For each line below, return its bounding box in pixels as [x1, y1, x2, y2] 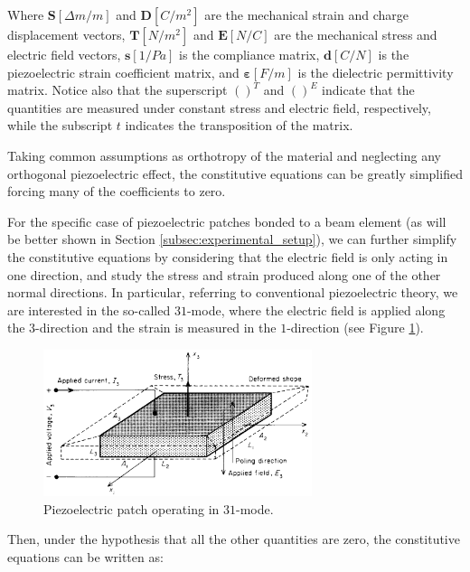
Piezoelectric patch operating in [43, 499, 220, 518]
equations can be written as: [7, 547, 164, 566]
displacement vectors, [7, 25, 126, 43]
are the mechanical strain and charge [204, 5, 409, 23]
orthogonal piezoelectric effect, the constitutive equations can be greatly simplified [7, 164, 463, 183]
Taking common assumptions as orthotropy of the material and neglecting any [7, 145, 441, 164]
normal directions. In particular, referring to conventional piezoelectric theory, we [7, 283, 458, 302]
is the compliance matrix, [179, 45, 320, 63]
